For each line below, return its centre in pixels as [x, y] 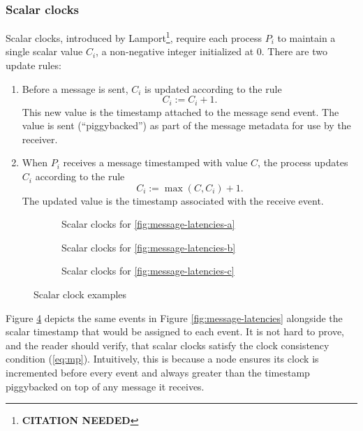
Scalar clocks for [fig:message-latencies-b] [149, 247]
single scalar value [44, 51]
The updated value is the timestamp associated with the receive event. [173, 200]
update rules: [34, 65]
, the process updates [303, 162]
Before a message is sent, [75, 88]
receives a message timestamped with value [155, 162]
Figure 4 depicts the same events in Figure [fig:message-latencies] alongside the [174, 317]
